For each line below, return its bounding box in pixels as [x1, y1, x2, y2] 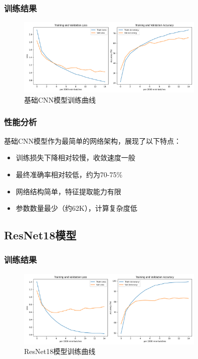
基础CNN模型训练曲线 [24, 94, 96, 105]
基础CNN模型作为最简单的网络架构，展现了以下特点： [4, 135, 181, 146]
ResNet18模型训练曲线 [24, 346, 96, 356]
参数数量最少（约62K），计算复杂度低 [16, 203, 137, 213]
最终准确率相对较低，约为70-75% [16, 169, 123, 179]
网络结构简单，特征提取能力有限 [16, 186, 121, 196]
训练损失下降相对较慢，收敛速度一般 [16, 152, 135, 163]
